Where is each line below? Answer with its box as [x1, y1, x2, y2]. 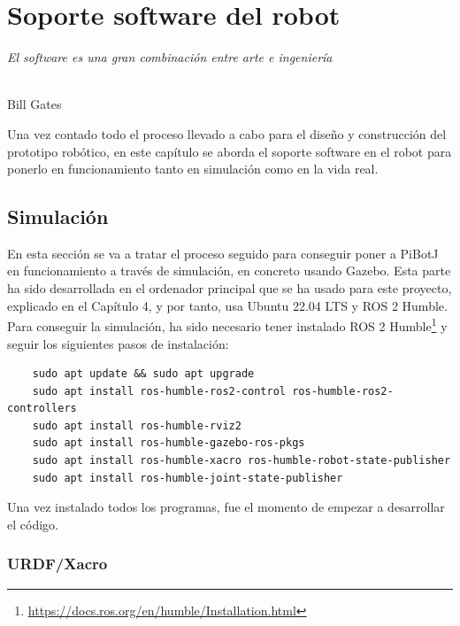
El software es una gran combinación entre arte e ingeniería [7, 48, 333, 66]
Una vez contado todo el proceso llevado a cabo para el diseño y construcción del [7, 124, 447, 143]
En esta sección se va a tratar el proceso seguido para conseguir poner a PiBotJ [7, 243, 439, 262]
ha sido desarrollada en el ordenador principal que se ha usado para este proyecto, [7, 279, 452, 298]
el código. [7, 514, 58, 533]
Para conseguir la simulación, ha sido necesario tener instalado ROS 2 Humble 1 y [7, 314, 448, 335]
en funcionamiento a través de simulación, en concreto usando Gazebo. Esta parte [7, 261, 451, 280]
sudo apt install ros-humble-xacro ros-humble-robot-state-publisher [32, 454, 451, 468]
